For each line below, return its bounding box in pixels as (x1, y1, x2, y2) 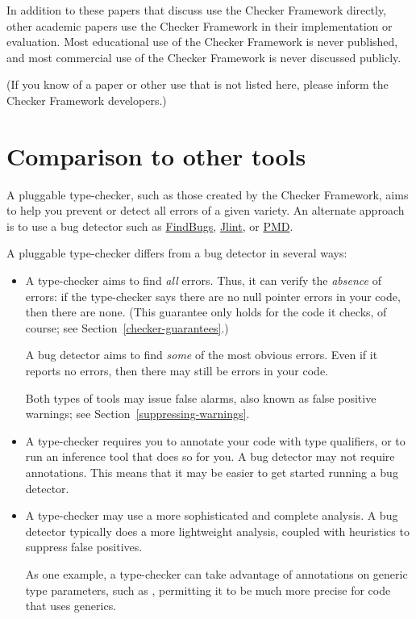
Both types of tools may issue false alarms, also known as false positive (25, 389, 376, 406)
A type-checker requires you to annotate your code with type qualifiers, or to (25, 432, 406, 449)
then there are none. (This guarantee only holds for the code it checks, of (25, 303, 387, 320)
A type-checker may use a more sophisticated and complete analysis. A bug (25, 507, 398, 524)
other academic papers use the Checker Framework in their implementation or (6, 17, 393, 34)
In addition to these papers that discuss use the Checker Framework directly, (6, 2, 387, 18)
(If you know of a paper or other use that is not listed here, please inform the (6, 76, 389, 93)
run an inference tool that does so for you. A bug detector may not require (25, 448, 395, 465)
